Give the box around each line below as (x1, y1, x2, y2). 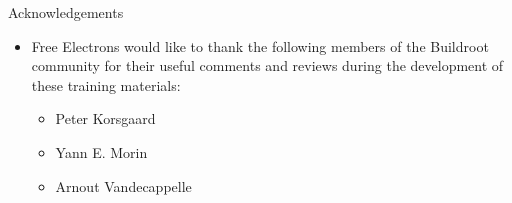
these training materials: (31, 74, 181, 95)
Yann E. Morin (55, 141, 148, 162)
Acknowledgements (8, 2, 124, 22)
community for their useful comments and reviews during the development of (31, 55, 504, 76)
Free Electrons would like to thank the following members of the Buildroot (31, 35, 489, 56)
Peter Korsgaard (55, 108, 156, 129)
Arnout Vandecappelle (55, 175, 192, 196)
